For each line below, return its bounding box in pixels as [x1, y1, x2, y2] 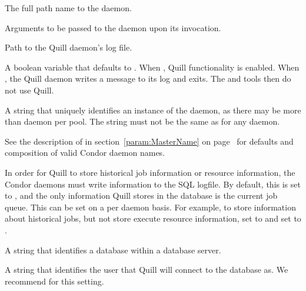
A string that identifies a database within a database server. [5, 243, 221, 256]
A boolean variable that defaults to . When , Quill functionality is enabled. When [5, 61, 300, 73]
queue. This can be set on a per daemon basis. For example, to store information [5, 200, 296, 213]
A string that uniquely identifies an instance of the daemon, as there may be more [5, 103, 301, 116]
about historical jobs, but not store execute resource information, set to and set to [5, 212, 301, 225]
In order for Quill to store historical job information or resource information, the [5, 166, 295, 178]
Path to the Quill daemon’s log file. [5, 41, 132, 53]
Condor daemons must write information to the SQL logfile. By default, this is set [5, 178, 301, 190]
